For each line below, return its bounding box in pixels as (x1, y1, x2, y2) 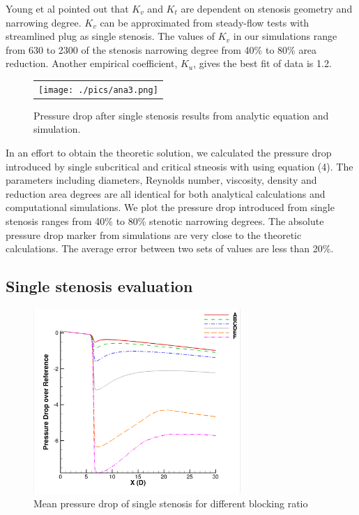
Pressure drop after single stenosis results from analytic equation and (33, 108, 329, 122)
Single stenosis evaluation (6, 275, 193, 297)
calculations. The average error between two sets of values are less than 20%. (6, 241, 334, 256)
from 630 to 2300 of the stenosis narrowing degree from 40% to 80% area (6, 42, 317, 57)
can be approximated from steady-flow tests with (100, 15, 310, 29)
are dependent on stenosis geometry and (181, 1, 353, 15)
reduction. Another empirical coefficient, (6, 56, 178, 71)
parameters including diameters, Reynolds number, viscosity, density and (6, 173, 317, 187)
